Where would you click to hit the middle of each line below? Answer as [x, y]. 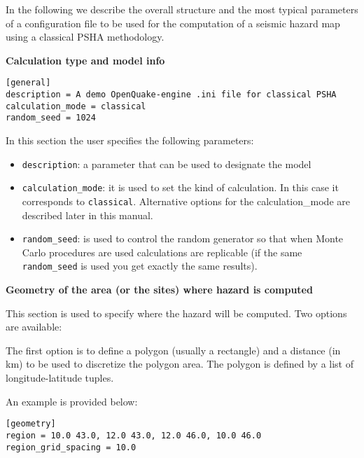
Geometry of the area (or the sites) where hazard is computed [159, 290]
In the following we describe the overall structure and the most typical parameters [182, 9]
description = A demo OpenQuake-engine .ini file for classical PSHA [171, 95]
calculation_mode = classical [76, 106]
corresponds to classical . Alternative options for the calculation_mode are [186, 201]
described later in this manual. [87, 215]
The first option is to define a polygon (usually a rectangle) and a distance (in [173, 350]
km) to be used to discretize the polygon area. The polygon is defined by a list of [180, 364]
